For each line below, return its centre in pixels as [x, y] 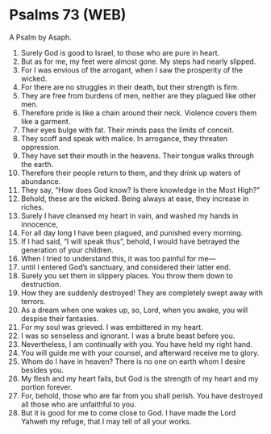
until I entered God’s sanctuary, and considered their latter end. [126, 267]
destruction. [41, 284]
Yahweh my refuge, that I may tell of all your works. [106, 421]
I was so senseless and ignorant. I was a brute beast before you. [128, 336]
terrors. [33, 301]
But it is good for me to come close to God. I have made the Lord [128, 412]
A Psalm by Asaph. [40, 37]
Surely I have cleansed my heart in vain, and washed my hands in [129, 215]
